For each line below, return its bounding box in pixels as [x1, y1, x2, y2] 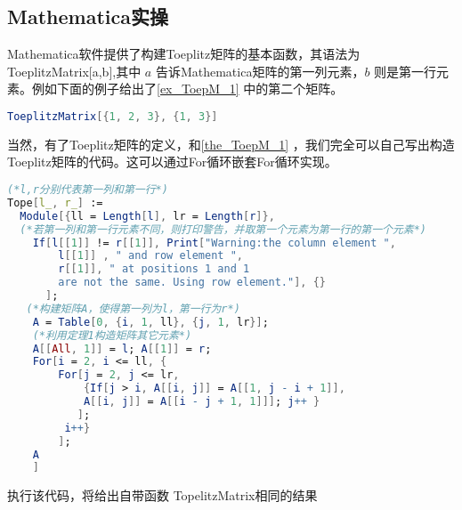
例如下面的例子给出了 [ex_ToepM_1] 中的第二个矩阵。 [31, 79, 344, 98]
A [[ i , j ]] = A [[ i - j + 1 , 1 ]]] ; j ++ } [83, 395, 320, 409]
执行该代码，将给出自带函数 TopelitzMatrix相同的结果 [7, 486, 318, 505]
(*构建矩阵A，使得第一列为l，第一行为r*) [26, 302, 240, 315]
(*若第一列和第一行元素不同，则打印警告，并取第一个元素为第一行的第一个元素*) [20, 223, 427, 236]
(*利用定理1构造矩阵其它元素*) [32, 328, 192, 342]
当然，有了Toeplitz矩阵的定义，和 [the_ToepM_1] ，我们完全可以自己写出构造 [7, 134, 455, 153]
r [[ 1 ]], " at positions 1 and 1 [58, 263, 250, 276]
